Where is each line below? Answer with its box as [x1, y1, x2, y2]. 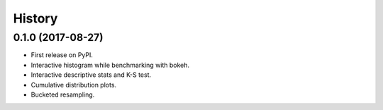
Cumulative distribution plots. [30, 80, 117, 89]
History [13, 11, 58, 26]
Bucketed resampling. [30, 90, 95, 99]
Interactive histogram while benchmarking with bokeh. [30, 61, 190, 69]
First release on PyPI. [30, 51, 94, 59]
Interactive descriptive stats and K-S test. [30, 71, 152, 79]
